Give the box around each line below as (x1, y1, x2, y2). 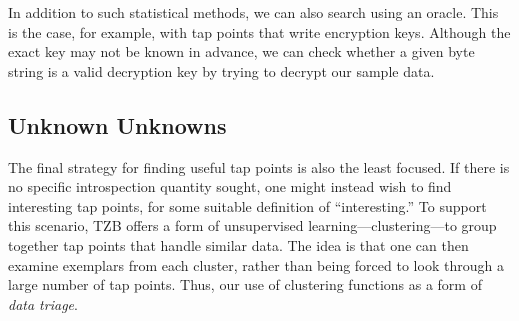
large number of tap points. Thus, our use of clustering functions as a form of (8, 274, 482, 295)
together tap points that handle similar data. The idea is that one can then (8, 234, 469, 255)
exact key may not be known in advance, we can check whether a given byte (8, 41, 475, 62)
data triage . (8, 293, 78, 314)
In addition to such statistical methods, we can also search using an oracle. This (8, 2, 499, 22)
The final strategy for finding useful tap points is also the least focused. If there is (8, 156, 510, 177)
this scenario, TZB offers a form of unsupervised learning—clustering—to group (8, 215, 497, 236)
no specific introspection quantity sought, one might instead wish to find (8, 176, 452, 197)
